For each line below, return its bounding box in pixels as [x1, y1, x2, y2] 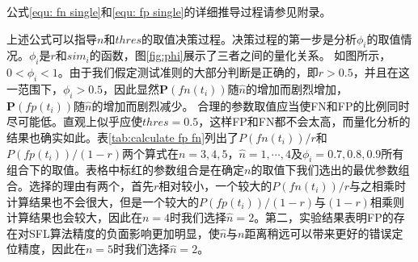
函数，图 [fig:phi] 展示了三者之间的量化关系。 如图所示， [100, 47, 391, 64]
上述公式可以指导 [6, 30, 97, 47]
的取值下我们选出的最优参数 [251, 161, 399, 178]
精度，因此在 [17, 240, 86, 257]
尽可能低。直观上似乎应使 [6, 113, 142, 130]
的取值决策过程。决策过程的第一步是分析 [141, 30, 357, 47]
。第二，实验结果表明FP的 [254, 209, 394, 226]
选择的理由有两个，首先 [28, 177, 154, 193]
